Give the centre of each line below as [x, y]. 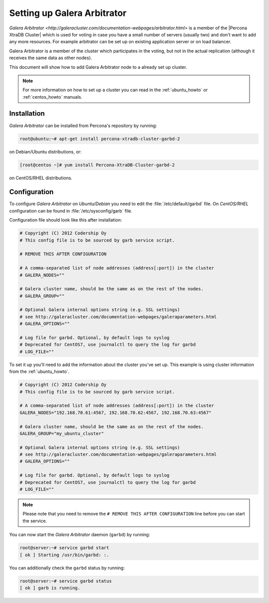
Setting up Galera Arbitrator [68, 13]
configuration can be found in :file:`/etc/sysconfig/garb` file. [71, 211]
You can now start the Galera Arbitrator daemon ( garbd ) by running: [80, 535]
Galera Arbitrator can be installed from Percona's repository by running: [83, 125]
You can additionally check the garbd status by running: [67, 568]
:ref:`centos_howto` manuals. [53, 97]
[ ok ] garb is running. [50, 588]
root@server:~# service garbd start [65, 548]
